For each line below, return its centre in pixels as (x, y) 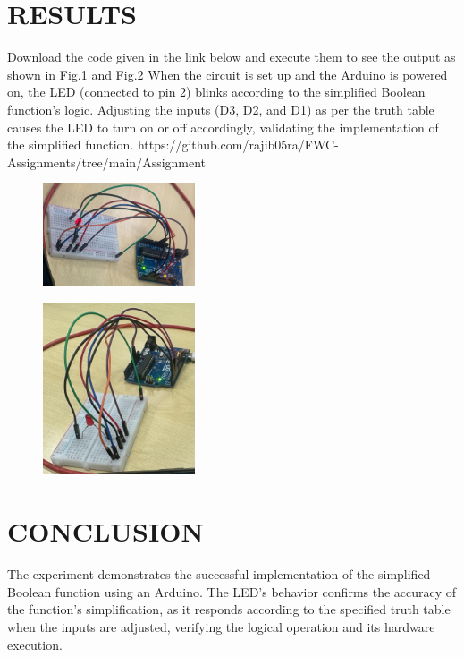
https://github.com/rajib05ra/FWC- (238, 145)
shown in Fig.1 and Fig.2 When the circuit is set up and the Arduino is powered (228, 74)
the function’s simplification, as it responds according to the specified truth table (229, 609)
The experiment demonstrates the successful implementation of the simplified (219, 574)
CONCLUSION (105, 531)
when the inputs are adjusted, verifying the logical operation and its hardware (221, 626)
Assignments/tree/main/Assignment (107, 162)
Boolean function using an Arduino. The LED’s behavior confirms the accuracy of (232, 591)
